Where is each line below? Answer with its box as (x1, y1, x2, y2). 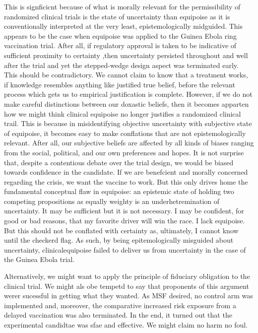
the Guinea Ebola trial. (4, 254, 75, 265)
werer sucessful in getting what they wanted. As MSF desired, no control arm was (4, 290, 253, 301)
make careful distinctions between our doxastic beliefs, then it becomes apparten (4, 98, 249, 109)
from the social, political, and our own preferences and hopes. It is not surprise (4, 147, 244, 157)
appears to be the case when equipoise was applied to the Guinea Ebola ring (4, 30, 237, 41)
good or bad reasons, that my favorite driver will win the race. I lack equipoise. (4, 215, 245, 226)
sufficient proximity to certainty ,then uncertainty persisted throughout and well (4, 50, 248, 60)
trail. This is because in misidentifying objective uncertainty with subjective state (4, 118, 252, 129)
